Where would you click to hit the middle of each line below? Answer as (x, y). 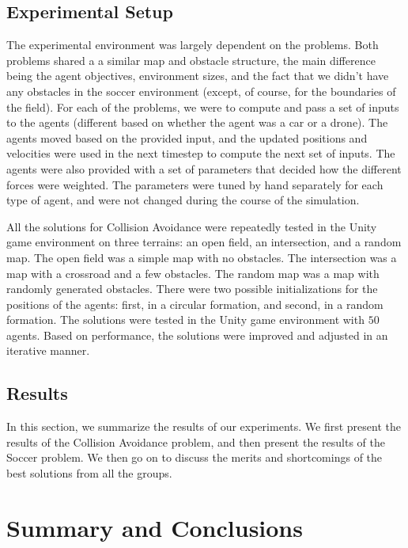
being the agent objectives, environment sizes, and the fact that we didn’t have (198, 76)
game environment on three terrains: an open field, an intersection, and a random (204, 242)
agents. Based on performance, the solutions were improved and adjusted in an (197, 335)
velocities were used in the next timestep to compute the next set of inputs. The (201, 153)
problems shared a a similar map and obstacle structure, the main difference (191, 60)
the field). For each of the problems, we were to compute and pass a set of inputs (203, 107)
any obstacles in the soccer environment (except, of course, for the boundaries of (201, 91)
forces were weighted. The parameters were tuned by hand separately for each (195, 184)
